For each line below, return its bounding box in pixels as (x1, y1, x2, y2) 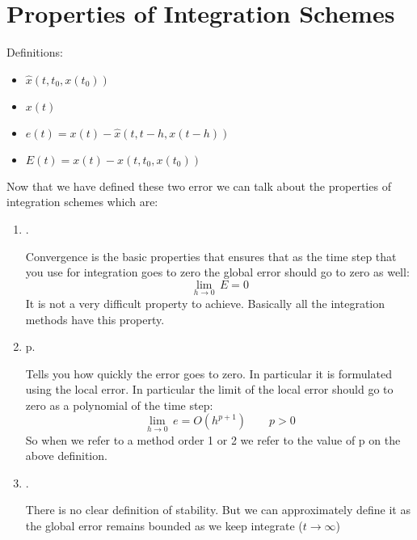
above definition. (25, 447, 107, 464)
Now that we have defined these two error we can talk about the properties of (6, 177, 391, 194)
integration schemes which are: (6, 193, 158, 210)
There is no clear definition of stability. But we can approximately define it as (25, 501, 411, 518)
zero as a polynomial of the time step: (25, 396, 213, 413)
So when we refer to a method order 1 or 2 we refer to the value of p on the (25, 431, 401, 448)
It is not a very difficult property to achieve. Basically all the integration (25, 294, 385, 311)
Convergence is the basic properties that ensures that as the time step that (25, 247, 397, 264)
